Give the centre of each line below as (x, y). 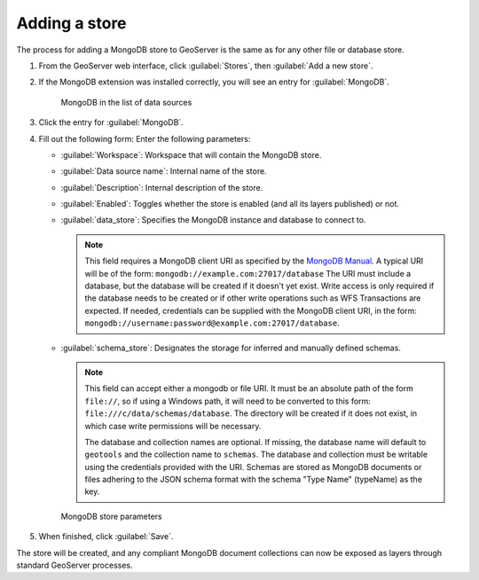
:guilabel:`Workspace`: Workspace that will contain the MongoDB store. (191, 154)
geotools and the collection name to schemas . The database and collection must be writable (256, 455)
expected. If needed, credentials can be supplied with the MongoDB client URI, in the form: (251, 310)
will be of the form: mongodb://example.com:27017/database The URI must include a (248, 273)
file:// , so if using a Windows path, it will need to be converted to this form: (228, 401)
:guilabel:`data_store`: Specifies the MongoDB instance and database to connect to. (213, 220)
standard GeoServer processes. (75, 565)
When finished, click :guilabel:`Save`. (106, 537)
